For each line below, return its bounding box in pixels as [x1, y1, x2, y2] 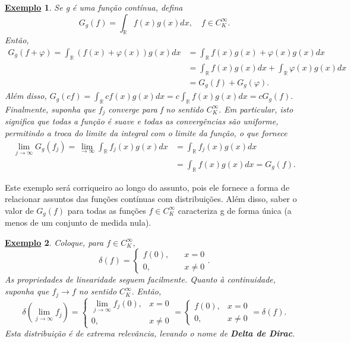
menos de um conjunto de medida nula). [5, 216, 151, 229]
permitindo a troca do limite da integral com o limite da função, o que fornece [5, 126, 287, 139]
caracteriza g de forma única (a [178, 204, 292, 216]
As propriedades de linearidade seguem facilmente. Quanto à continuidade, [5, 273, 276, 286]
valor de [5, 204, 34, 216]
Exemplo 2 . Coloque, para [5, 236, 104, 248]
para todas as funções [67, 204, 146, 216]
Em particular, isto [224, 102, 293, 115]
